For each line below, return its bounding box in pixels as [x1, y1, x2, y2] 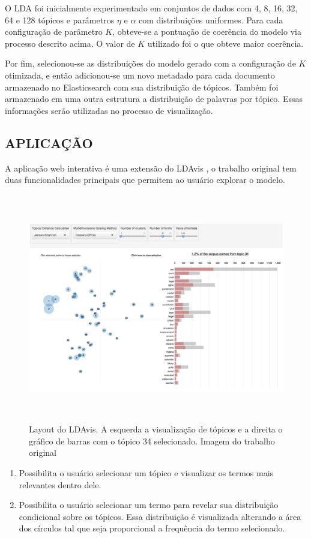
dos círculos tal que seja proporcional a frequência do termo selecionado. [19, 522, 285, 534]
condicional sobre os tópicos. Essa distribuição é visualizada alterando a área [19, 510, 301, 522]
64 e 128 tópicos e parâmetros [5, 13, 115, 26]
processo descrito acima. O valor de [5, 37, 135, 49]
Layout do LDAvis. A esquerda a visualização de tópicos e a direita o [29, 423, 283, 435]
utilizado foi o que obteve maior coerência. [147, 37, 304, 49]
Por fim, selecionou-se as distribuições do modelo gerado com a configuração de [5, 57, 296, 70]
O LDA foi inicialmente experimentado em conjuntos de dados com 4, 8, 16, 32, [5, 2, 298, 14]
